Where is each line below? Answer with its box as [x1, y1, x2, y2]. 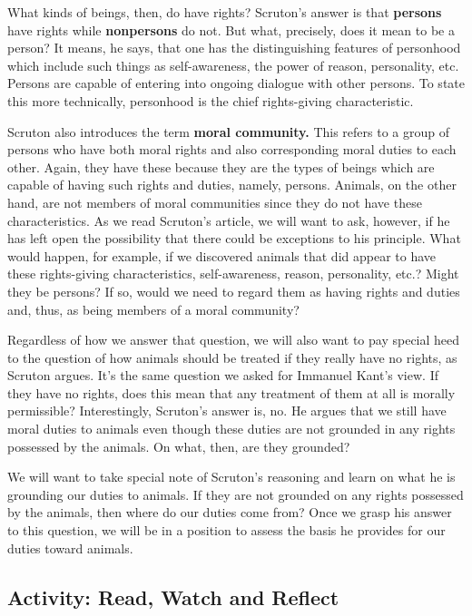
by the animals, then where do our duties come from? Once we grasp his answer [7, 503, 452, 522]
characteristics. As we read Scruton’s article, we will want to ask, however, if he [7, 210, 450, 230]
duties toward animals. [7, 538, 133, 557]
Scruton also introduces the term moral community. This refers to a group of [7, 122, 449, 141]
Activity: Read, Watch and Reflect [7, 582, 339, 611]
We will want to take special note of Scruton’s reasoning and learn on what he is [7, 467, 456, 486]
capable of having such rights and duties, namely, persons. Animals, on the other [7, 175, 457, 194]
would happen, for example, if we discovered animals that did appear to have [7, 246, 437, 265]
